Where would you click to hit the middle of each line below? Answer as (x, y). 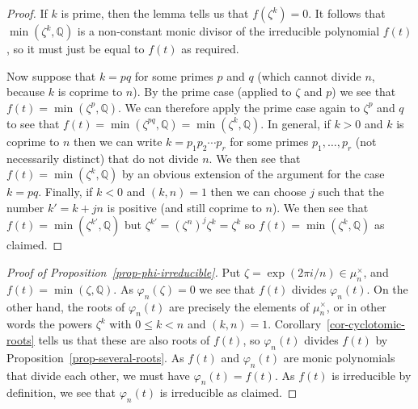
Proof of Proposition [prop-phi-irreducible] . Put (124, 271)
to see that (33, 123)
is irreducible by (372, 375)
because (26, 92)
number (25, 207)
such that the (351, 192)
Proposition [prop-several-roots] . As (95, 357)
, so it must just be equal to (76, 48)
